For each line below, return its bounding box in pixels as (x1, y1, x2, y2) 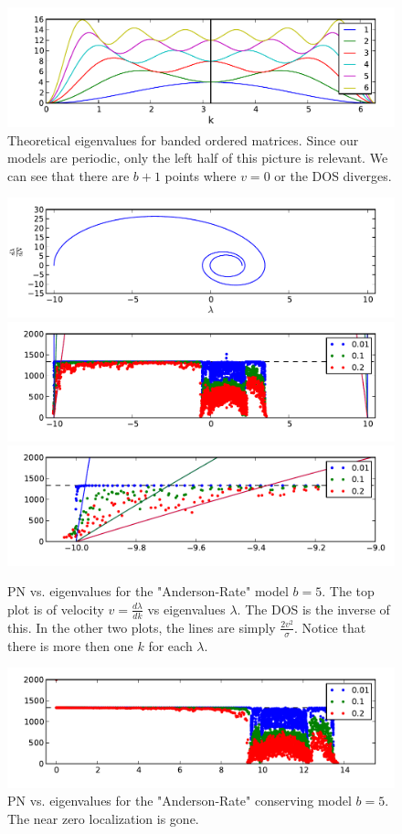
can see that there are (7, 166, 130, 185)
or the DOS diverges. (274, 166, 392, 185)
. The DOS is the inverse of (237, 599, 390, 618)
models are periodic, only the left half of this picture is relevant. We (7, 148, 388, 167)
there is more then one (7, 636, 133, 655)
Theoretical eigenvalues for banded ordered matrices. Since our (7, 130, 359, 149)
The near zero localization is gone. (7, 808, 199, 828)
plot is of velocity (7, 599, 104, 618)
